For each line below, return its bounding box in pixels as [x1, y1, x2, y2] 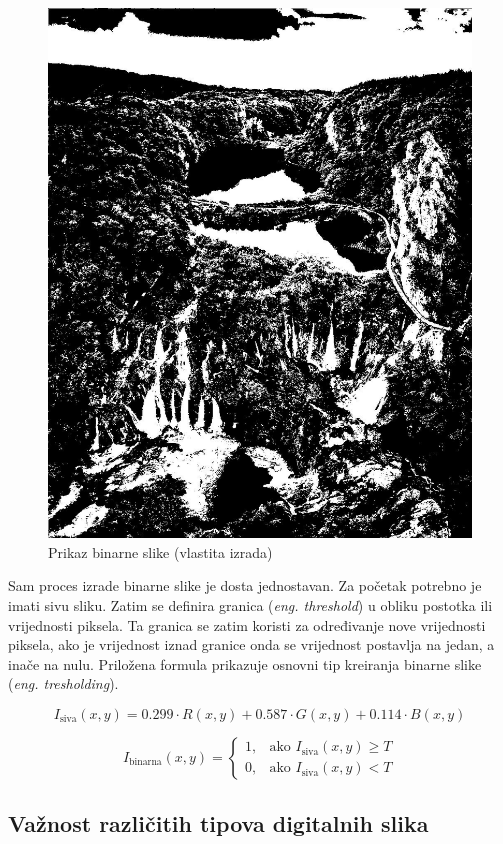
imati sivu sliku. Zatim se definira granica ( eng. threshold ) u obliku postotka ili [8, 594, 493, 615]
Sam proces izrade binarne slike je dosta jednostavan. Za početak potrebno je [8, 575, 482, 596]
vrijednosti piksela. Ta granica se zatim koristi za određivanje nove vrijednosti [8, 614, 486, 635]
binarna [129, 757, 162, 768]
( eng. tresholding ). [8, 673, 119, 694]
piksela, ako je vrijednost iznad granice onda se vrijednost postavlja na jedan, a [8, 634, 495, 655]
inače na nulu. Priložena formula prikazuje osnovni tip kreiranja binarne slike [8, 653, 482, 674]
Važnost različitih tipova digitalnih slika [8, 808, 429, 839]
